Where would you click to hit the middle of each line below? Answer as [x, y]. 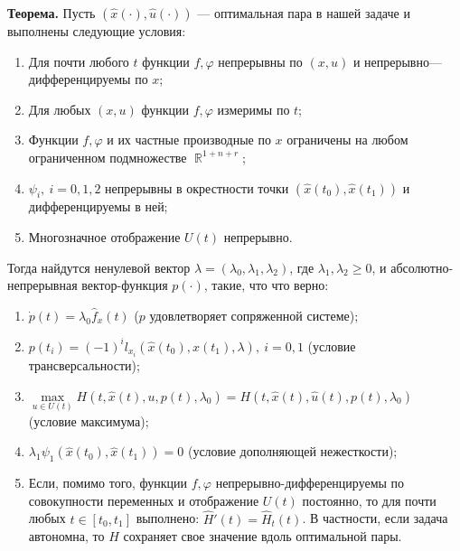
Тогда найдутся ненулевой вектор [99, 267]
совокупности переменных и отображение [144, 500]
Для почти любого [79, 61]
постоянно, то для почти [369, 500]
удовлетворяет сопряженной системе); [254, 315]
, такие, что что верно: [266, 285]
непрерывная [42, 285]
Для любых [60, 109]
